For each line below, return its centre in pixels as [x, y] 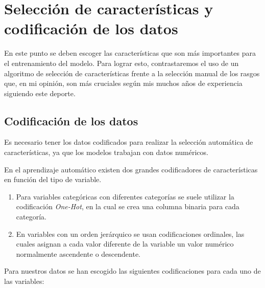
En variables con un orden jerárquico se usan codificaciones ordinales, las [130, 234]
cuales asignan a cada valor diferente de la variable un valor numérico [125, 244]
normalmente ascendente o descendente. [78, 253]
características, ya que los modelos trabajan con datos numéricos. [106, 152]
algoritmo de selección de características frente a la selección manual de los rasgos [132, 73]
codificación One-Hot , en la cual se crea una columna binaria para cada [128, 206]
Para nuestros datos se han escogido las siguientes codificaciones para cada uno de [132, 271]
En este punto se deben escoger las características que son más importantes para [130, 53]
